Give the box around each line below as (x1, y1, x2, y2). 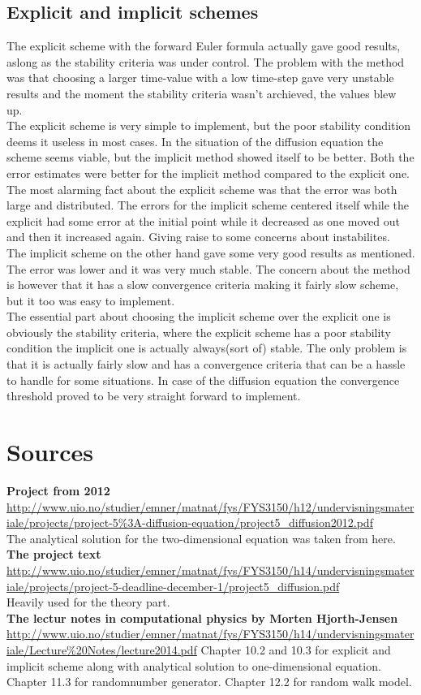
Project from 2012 (6, 481, 110, 499)
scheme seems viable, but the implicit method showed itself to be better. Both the (6, 149, 415, 166)
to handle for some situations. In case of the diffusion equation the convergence (6, 371, 400, 388)
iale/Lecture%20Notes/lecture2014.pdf (6, 641, 197, 658)
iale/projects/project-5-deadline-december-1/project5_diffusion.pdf (6, 577, 340, 594)
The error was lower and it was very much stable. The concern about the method (6, 260, 410, 277)
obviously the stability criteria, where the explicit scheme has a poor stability (6, 323, 391, 340)
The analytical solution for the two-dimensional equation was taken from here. (6, 529, 396, 546)
